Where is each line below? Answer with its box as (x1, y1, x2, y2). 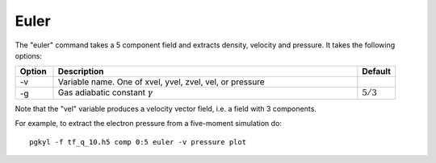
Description (57, 66, 104, 77)
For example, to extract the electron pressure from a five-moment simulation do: (15, 119, 283, 128)
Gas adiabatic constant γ (57, 87, 153, 98)
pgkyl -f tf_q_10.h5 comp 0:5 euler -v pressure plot (29, 137, 246, 146)
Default (362, 66, 392, 77)
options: (15, 51, 43, 60)
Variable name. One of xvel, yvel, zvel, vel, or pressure (57, 76, 266, 88)
